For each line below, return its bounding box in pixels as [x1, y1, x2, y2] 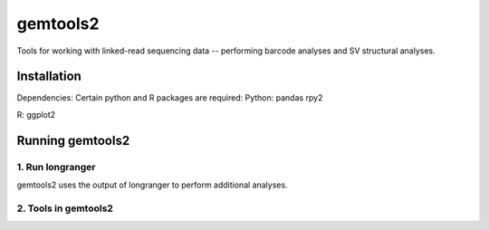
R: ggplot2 [16, 109, 56, 120]
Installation [16, 69, 81, 84]
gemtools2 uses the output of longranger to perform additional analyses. [16, 179, 289, 190]
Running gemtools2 [16, 132, 130, 149]
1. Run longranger [16, 160, 96, 173]
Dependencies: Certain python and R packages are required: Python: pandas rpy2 [16, 92, 323, 103]
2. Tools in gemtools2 [16, 202, 113, 215]
